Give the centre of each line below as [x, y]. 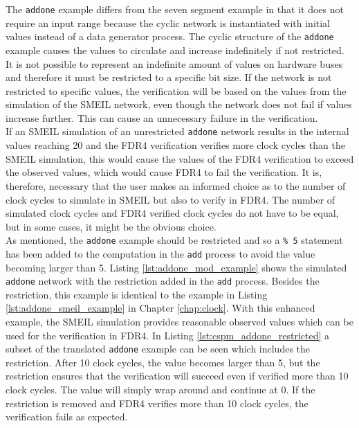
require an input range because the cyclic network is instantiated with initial [168, 23]
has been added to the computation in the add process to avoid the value [160, 253]
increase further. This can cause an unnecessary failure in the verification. [162, 117]
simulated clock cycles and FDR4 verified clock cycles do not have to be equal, [172, 213]
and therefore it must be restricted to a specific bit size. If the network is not [169, 77]
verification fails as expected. [67, 417]
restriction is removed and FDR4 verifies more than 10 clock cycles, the [157, 403]
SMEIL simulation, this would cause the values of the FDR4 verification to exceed [180, 158]
